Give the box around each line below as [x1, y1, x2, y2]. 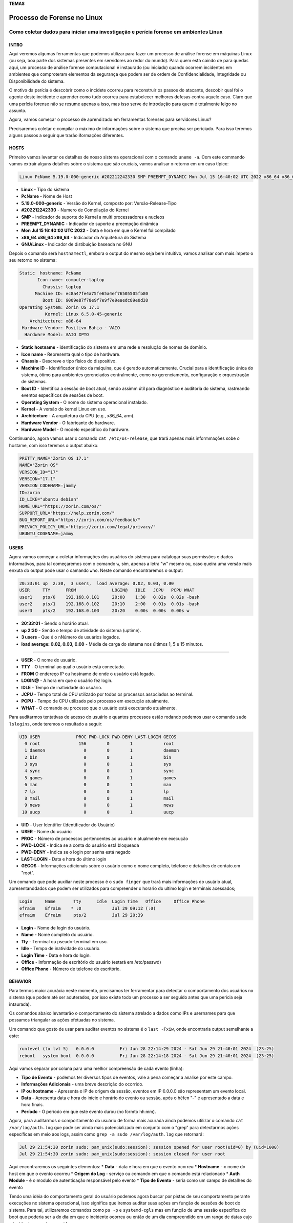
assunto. [9, 108, 27, 113]
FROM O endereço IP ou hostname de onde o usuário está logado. [21, 671, 155, 677]
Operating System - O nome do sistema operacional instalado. [21, 399, 148, 405]
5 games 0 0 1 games [24, 775, 177, 780]
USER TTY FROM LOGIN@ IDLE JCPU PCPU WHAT [19, 588, 195, 593]
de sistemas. [21, 379, 47, 385]
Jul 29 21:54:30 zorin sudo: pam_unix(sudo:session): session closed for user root [19, 1151, 226, 1157]
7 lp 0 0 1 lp [24, 789, 169, 794]
